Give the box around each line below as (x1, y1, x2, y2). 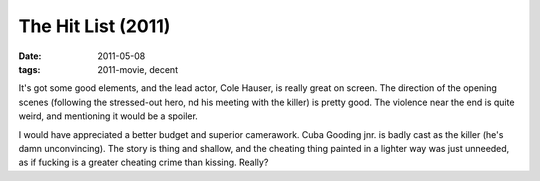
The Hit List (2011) (18, 15, 171, 37)
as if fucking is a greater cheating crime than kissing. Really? (18, 156, 269, 169)
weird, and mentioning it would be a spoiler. (18, 110, 199, 122)
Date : (18, 50, 42, 62)
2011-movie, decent (97, 63, 179, 75)
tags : (18, 63, 41, 75)
